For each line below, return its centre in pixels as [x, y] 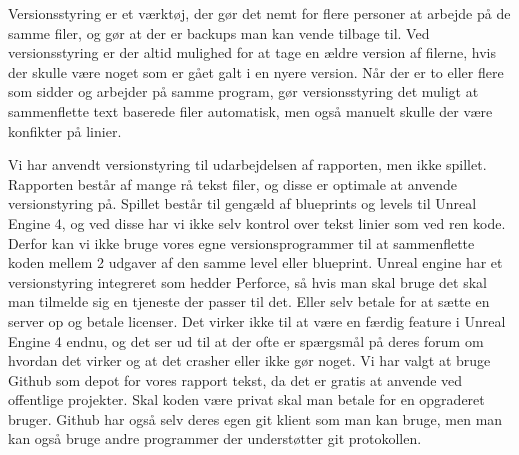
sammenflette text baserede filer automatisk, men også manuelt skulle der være [250, 110]
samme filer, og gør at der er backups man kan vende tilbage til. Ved [219, 32]
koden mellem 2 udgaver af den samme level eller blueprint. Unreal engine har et [255, 262]
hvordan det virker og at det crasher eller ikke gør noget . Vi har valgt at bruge [249, 360]
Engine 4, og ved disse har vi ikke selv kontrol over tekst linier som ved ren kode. [257, 222]
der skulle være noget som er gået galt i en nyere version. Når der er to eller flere [256, 71]
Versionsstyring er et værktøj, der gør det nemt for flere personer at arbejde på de [259, 13]
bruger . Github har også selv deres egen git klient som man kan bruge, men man [255, 418]
